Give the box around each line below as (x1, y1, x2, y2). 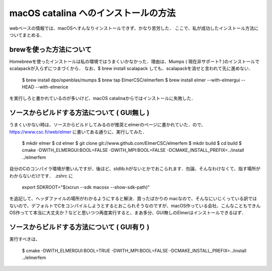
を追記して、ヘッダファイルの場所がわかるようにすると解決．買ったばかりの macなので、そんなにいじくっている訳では (9, 196, 257, 202)
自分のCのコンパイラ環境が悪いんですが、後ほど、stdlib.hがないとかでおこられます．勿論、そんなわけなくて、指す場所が (9, 166, 260, 172)
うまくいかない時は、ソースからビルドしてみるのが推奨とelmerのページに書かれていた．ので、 (9, 122, 206, 128)
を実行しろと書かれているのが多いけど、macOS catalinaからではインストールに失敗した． (9, 96, 196, 102)
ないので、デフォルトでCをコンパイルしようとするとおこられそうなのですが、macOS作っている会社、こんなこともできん (9, 203, 261, 209)
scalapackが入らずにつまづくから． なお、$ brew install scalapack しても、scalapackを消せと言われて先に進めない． (9, 65, 253, 71)
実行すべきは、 (9, 236, 40, 242)
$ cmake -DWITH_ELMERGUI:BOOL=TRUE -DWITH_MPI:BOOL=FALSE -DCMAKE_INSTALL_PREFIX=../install (22, 247, 247, 253)
